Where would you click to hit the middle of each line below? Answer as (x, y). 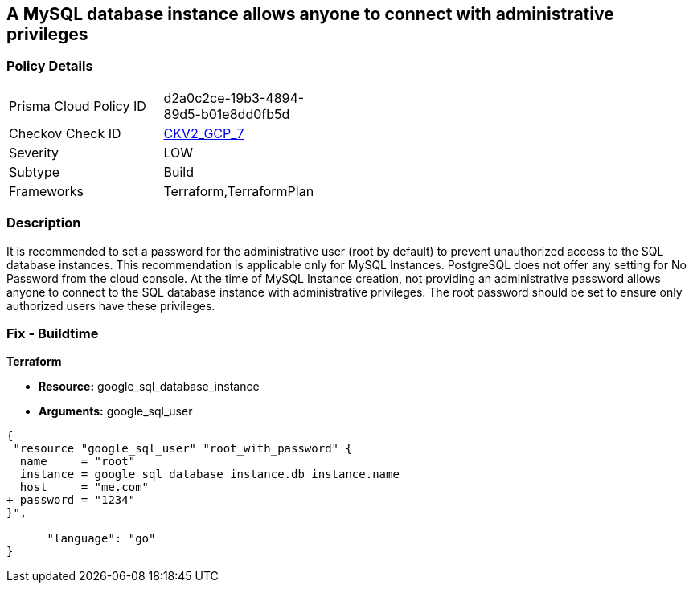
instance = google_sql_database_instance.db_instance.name (209, 474)
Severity (34, 152)
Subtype (35, 172)
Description (44, 223)
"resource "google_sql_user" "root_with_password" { (182, 449)
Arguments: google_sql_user (116, 411)
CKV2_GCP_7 (204, 133)
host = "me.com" (84, 487)
